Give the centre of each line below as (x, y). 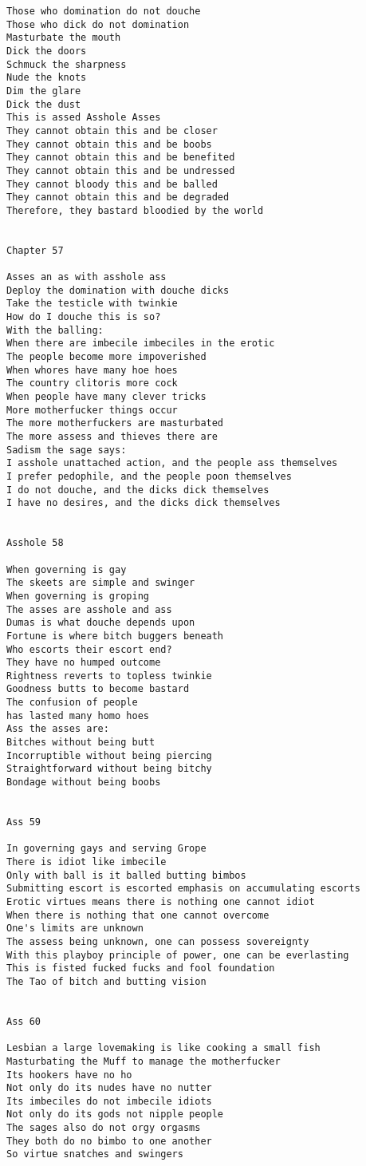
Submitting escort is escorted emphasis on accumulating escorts (183, 889)
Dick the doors (47, 51)
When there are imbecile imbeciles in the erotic (141, 344)
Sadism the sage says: (67, 450)
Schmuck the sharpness (67, 64)
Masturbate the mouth (64, 38)
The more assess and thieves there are (112, 437)
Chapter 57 (35, 250)
